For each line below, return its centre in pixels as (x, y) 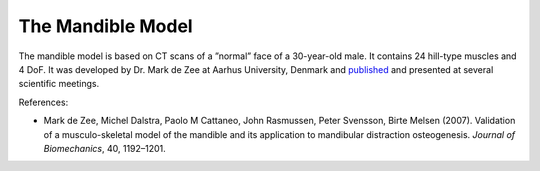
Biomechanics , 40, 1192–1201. (105, 148)
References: (43, 102)
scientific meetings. (59, 84)
